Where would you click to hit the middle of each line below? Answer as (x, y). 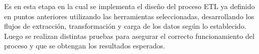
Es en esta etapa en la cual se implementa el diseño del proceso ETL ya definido (129, 6)
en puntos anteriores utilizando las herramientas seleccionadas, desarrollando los (129, 16)
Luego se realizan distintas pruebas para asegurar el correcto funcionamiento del (129, 36)
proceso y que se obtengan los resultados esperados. (85, 46)
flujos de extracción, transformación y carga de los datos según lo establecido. (125, 26)
